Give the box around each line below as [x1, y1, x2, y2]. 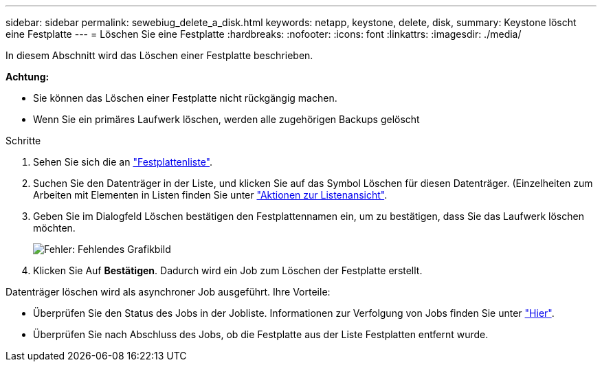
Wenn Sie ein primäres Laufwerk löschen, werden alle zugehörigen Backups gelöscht [33, 113, 420, 125]
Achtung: [5, 71, 49, 82]
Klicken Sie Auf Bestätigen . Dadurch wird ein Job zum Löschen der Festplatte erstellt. [33, 265, 423, 276]
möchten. [33, 222, 76, 234]
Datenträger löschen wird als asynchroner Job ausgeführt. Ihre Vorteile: [5, 286, 331, 298]
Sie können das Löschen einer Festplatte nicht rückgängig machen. [33, 92, 337, 104]
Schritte [5, 135, 41, 146]
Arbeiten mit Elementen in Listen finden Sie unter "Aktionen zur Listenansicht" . [33, 189, 388, 201]
